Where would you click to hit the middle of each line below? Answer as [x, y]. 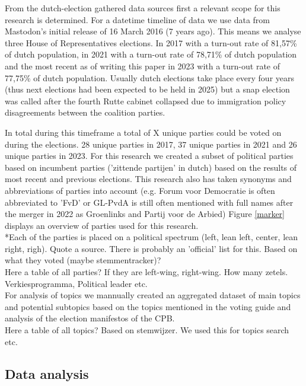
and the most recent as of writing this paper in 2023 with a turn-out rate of [142, 66]
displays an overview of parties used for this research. [102, 225]
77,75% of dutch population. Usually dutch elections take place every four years [150, 77]
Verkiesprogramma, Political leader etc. [76, 283]
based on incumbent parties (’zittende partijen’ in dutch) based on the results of [151, 167]
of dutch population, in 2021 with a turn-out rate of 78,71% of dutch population [151, 54]
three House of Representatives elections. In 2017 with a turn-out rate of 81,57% [151, 42]
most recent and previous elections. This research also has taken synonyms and [148, 179]
